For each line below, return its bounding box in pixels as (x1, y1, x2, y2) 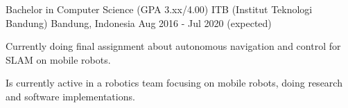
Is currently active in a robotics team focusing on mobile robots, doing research (6, 75, 342, 90)
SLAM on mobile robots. (6, 52, 111, 66)
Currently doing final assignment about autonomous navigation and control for (6, 39, 341, 53)
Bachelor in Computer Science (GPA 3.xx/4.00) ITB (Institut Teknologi (6, 2, 313, 16)
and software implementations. (6, 89, 135, 103)
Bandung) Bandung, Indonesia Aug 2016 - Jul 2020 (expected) (6, 15, 272, 30)
